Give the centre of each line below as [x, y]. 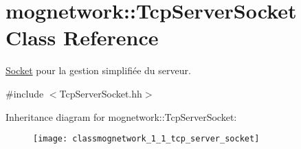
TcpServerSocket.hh [101, 93]
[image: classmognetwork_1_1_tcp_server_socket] [146, 139]
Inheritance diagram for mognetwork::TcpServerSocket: [121, 116]
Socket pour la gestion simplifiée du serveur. [98, 70]
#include [25, 93]
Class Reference [82, 37]
